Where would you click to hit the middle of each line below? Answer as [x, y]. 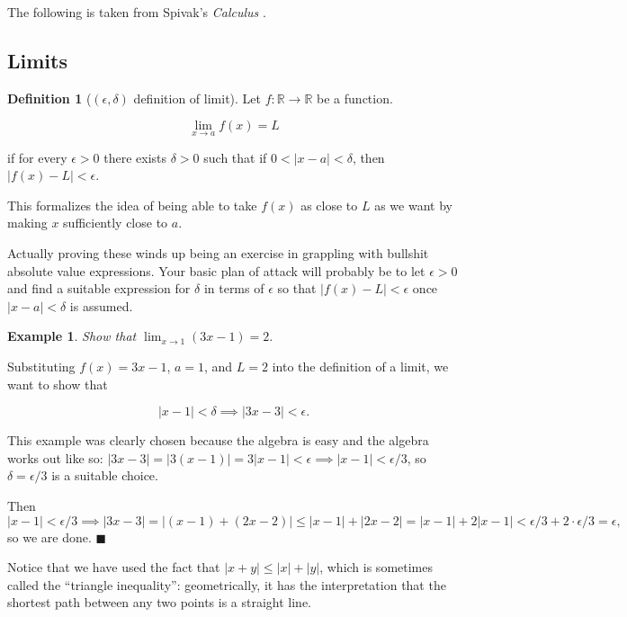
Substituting [41, 366]
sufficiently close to [116, 223]
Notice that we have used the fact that [114, 567]
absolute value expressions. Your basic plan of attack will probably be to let [216, 270]
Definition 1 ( [49, 98]
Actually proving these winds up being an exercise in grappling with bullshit [218, 252]
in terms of [234, 288]
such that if [235, 157]
